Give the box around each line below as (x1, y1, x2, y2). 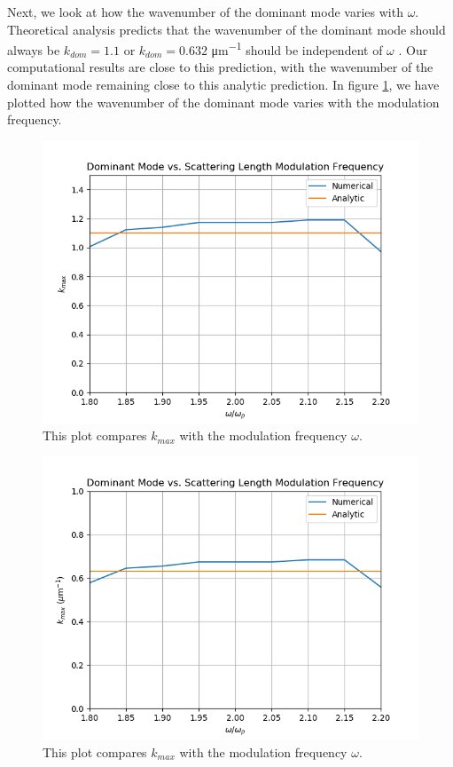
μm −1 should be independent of (211, 38, 383, 59)
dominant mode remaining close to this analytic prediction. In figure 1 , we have (7, 75, 440, 94)
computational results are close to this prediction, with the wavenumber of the (7, 58, 433, 76)
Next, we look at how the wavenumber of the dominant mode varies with (7, 3, 403, 20)
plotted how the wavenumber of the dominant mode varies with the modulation (7, 92, 440, 111)
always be (7, 40, 60, 59)
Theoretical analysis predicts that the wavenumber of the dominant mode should (7, 20, 446, 38)
